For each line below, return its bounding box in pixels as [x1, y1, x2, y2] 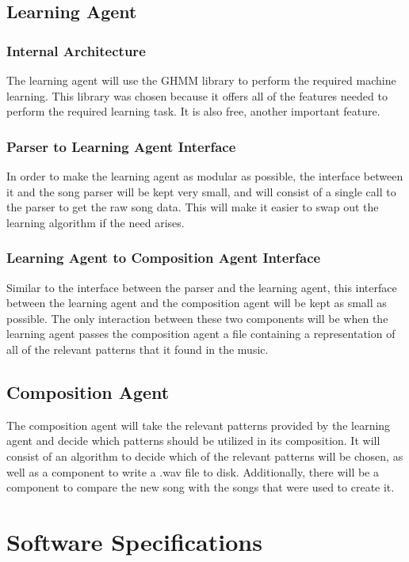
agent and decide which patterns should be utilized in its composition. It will [6, 432, 380, 449]
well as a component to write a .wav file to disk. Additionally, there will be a [6, 463, 379, 480]
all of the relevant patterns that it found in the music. [6, 340, 269, 357]
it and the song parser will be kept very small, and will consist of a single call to [6, 183, 396, 199]
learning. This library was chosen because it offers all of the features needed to [6, 87, 388, 104]
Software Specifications [6, 525, 262, 557]
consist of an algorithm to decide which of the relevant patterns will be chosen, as [6, 447, 403, 464]
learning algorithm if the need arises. [6, 214, 185, 230]
